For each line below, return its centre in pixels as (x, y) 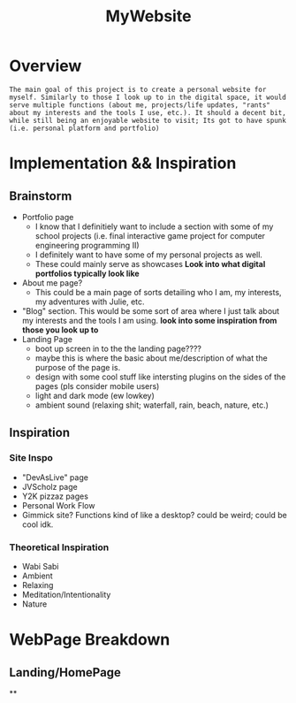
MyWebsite (148, 16)
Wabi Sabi (40, 566)
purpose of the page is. (78, 367)
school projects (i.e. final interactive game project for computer (150, 235)
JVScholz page (49, 486)
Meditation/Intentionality (66, 594)
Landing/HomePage (65, 672)
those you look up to (60, 330)
